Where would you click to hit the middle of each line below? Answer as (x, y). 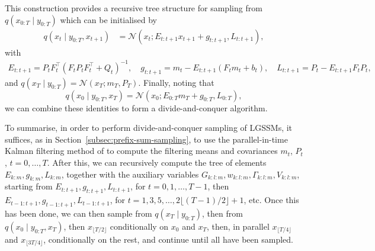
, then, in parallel (238, 226)
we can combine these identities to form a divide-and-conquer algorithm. (136, 107)
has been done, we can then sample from (78, 213)
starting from (29, 186)
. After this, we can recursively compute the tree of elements (157, 162)
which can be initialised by (108, 19)
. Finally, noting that (176, 82)
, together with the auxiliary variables (130, 174)
